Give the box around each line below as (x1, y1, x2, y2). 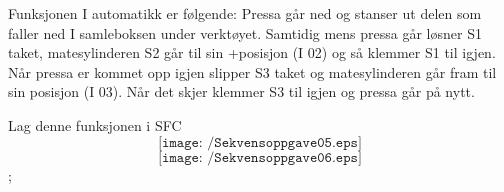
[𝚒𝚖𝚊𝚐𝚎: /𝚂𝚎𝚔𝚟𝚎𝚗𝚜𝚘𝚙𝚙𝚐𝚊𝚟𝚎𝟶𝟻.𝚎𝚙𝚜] (158, 135, 362, 150)
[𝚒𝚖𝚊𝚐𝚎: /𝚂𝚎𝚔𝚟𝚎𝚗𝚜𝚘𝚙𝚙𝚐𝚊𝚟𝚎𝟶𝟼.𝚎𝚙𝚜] (158, 150, 362, 165)
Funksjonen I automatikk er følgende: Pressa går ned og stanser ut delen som (8, 3, 482, 23)
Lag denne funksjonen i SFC (8, 114, 182, 135)
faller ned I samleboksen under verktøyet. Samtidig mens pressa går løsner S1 (8, 22, 482, 43)
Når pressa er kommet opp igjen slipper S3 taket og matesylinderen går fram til (8, 61, 497, 82)
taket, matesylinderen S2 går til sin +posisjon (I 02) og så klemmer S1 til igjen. (8, 42, 496, 63)
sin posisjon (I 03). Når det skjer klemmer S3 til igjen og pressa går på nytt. (8, 81, 475, 102)
